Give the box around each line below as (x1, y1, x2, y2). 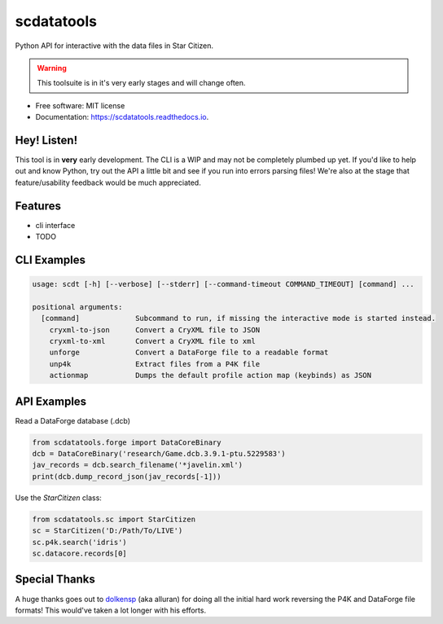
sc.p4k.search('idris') (32, 538, 128, 547)
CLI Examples (15, 253, 86, 266)
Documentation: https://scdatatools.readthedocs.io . (35, 112, 209, 122)
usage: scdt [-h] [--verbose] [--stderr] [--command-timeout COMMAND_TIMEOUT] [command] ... (32, 279, 414, 289)
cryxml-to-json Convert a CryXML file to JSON (49, 325, 261, 334)
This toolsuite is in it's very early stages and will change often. (37, 78, 246, 88)
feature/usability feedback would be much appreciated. (15, 178, 201, 187)
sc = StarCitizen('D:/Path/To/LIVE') (32, 526, 183, 535)
